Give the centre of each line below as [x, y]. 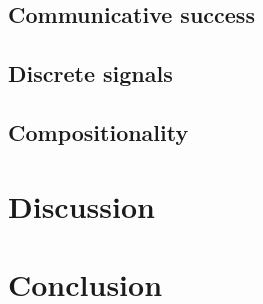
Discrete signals [90, 73]
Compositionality [98, 131]
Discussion [81, 205]
